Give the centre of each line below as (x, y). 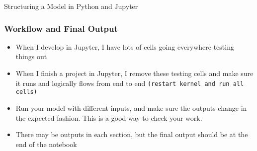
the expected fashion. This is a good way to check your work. (109, 117)
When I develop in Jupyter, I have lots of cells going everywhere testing (125, 46)
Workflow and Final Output (61, 28)
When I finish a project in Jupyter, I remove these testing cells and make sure (134, 73)
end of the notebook (46, 144)
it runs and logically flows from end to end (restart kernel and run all (130, 83)
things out (31, 56)
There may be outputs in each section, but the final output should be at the (132, 134)
